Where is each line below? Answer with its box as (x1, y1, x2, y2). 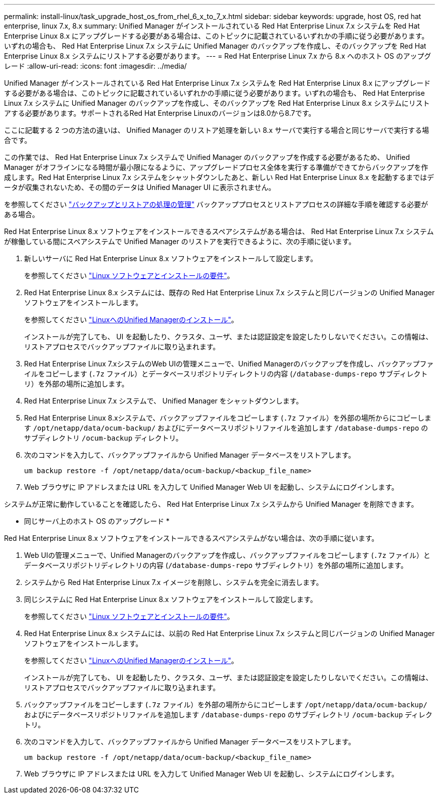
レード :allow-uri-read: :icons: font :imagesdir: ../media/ (4, 62, 187, 70)
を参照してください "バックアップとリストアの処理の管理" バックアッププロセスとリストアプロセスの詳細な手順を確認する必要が (4, 200, 428, 209)
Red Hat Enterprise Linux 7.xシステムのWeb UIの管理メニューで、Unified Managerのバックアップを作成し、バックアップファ (24, 359, 434, 368)
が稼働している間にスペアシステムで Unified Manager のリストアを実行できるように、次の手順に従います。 (4, 237, 356, 246)
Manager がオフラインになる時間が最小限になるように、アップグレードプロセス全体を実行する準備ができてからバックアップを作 (4, 163, 428, 171)
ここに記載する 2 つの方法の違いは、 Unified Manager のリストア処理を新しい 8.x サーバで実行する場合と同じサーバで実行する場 (4, 126, 429, 134)
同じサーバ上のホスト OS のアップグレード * (24, 517, 170, 525)
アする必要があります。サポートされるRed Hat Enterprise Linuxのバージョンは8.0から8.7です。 (4, 109, 316, 117)
